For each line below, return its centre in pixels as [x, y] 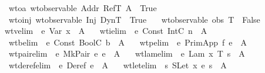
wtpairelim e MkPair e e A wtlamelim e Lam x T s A [127, 53]
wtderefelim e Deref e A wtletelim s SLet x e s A [118, 65]
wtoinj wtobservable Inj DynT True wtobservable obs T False [134, 19]
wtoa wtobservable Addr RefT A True [83, 8]
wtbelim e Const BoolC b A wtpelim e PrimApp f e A [128, 42]
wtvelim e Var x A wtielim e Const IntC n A [106, 31]
